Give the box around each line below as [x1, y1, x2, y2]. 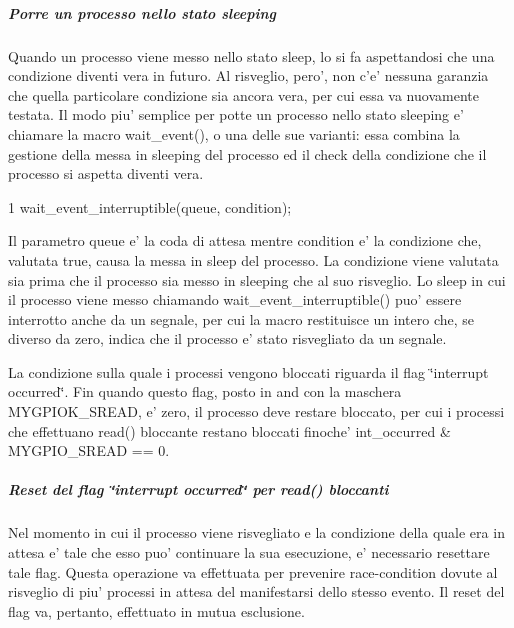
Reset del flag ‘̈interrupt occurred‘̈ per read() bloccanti [8, 479, 389, 500]
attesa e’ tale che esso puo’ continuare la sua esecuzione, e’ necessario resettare [8, 542, 490, 562]
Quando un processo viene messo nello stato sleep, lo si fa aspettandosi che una [8, 45, 495, 66]
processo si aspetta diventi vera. [8, 163, 204, 184]
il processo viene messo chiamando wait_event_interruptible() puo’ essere [8, 289, 462, 310]
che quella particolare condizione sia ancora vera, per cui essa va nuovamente [8, 84, 479, 105]
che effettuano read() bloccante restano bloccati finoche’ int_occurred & [8, 420, 451, 441]
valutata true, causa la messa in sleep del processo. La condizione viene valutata [8, 249, 499, 270]
